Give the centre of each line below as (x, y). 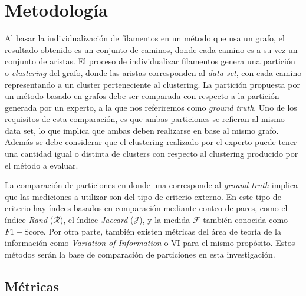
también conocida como (246, 220)
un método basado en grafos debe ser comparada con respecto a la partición (142, 96)
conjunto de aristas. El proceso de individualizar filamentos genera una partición (150, 61)
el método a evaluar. (42, 165)
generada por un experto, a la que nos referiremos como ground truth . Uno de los (151, 107)
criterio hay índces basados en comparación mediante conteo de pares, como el (146, 208)
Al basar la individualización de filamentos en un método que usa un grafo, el (145, 38)
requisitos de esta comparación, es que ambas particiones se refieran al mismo (145, 119)
